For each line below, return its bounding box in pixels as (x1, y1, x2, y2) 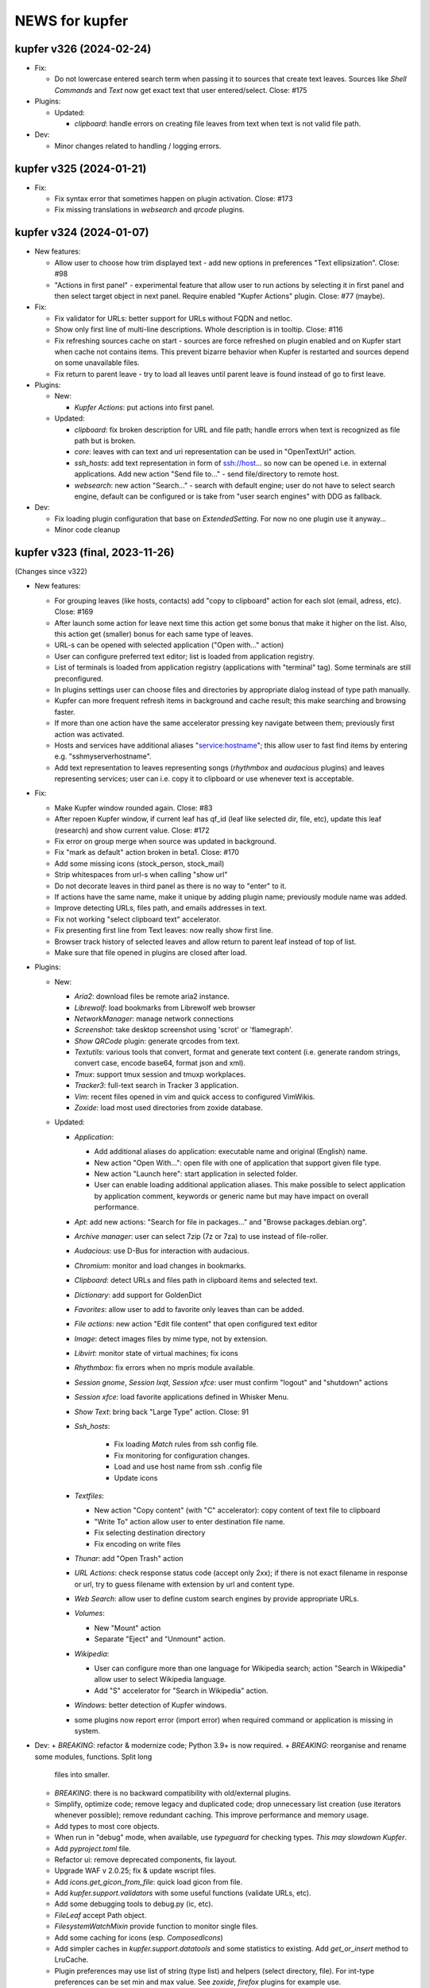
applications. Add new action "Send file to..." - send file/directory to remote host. (74, 469, 339, 479)
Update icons (114, 1473, 158, 1482)
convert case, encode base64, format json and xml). (74, 1058, 246, 1068)
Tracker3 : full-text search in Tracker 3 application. (74, 1081, 239, 1090)
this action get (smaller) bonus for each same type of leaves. (54, 629, 253, 639)
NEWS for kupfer (14, 12, 129, 29)
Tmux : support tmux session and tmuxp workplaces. (74, 1070, 246, 1079)
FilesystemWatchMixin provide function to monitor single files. (54, 1921, 258, 1932)
